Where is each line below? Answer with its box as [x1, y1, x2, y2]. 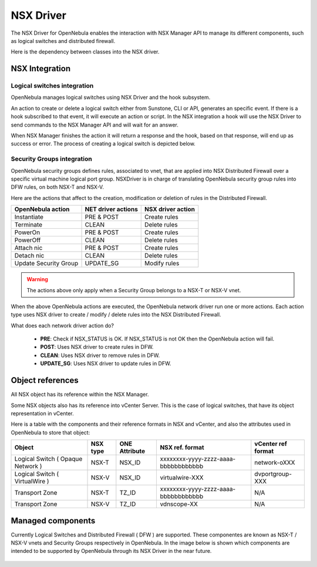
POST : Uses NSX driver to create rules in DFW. [40, 343, 154, 351]
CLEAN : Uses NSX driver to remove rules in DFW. [40, 352, 160, 359]
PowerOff [14, 236, 41, 244]
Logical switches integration [11, 82, 94, 90]
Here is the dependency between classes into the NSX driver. [11, 48, 160, 55]
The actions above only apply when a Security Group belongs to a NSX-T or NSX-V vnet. [26, 286, 241, 293]
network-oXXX [254, 459, 295, 467]
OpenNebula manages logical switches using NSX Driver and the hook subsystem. [11, 94, 211, 101]
